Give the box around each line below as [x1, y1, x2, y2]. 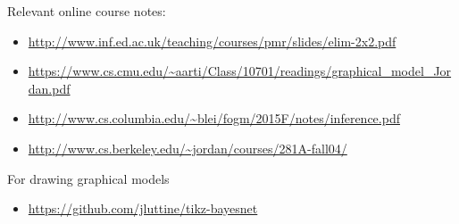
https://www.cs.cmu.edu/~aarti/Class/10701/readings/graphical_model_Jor [28, 62, 452, 80]
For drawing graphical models [7, 169, 170, 187]
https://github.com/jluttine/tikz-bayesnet [28, 199, 258, 218]
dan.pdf [28, 79, 71, 97]
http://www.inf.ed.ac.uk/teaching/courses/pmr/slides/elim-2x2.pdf [28, 31, 396, 50]
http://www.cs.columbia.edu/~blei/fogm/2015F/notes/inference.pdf [28, 109, 400, 128]
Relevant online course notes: [7, 2, 166, 20]
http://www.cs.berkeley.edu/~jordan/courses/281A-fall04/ [28, 138, 347, 157]
